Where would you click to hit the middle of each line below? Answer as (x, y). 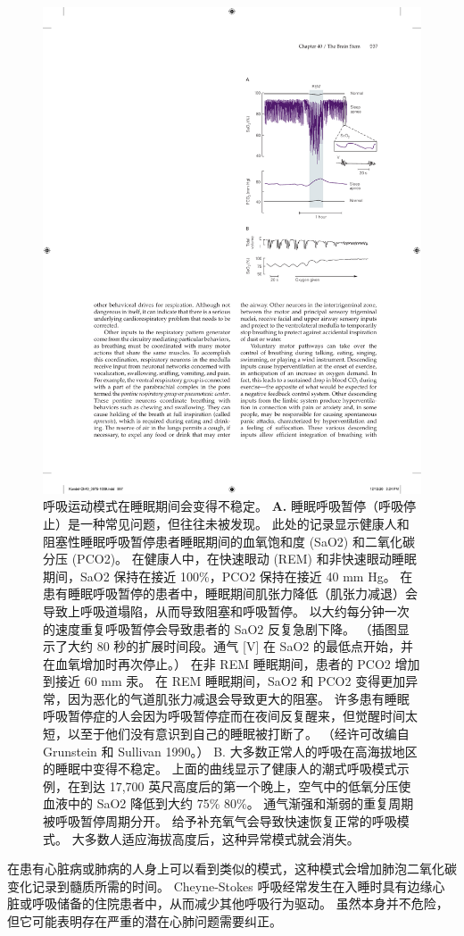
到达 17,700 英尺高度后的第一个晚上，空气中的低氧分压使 (245, 786)
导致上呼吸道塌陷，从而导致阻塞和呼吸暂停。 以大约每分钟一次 (226, 610)
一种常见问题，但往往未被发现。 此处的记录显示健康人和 (244, 523)
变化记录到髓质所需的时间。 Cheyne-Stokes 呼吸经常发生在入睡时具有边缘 (220, 886)
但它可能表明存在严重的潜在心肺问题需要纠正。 (145, 921)
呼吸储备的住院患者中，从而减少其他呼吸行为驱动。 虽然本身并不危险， (240, 903)
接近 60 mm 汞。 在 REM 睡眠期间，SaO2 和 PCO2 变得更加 (230, 681)
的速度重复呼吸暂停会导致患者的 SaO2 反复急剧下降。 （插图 (220, 628)
